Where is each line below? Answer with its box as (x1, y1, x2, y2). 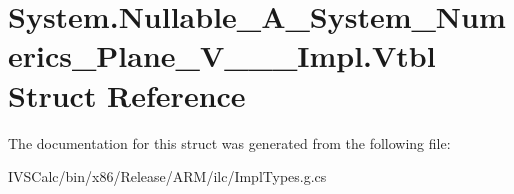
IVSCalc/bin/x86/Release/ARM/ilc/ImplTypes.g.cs (8, 166, 327, 187)
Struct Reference (8, 74, 246, 115)
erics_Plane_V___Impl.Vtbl (8, 35, 436, 76)
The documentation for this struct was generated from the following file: (8, 132, 451, 153)
